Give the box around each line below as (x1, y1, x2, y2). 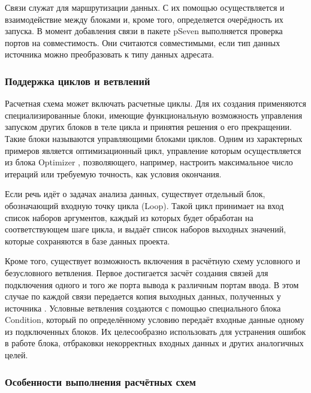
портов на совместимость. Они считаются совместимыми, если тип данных (5, 36, 280, 49)
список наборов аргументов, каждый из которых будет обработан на (5, 211, 253, 223)
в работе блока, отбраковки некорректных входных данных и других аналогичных (5, 337, 304, 349)
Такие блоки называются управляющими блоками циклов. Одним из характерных (5, 132, 303, 144)
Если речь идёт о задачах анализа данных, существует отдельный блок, (5, 188, 265, 200)
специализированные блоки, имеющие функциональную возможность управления (5, 108, 303, 121)
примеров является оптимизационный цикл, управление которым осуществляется (5, 144, 301, 156)
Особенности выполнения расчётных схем (5, 374, 196, 389)
